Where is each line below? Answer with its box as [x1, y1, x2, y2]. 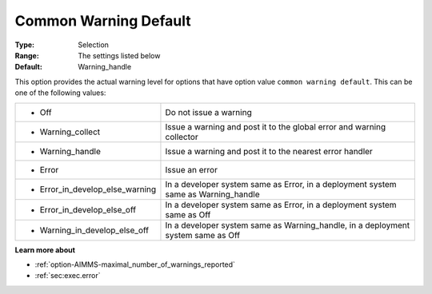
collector [165, 131, 199, 142]
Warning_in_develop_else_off [39, 224, 150, 236]
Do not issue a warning [165, 106, 252, 117]
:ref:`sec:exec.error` [34, 271, 101, 280]
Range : [14, 50, 39, 60]
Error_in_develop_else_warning [39, 184, 157, 195]
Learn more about [14, 244, 76, 255]
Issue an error [165, 164, 218, 175]
